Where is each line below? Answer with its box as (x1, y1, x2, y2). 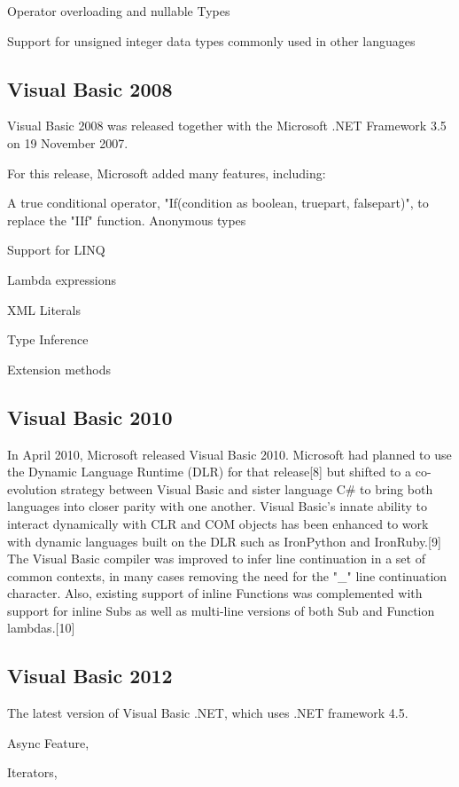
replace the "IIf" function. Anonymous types (7, 210, 246, 229)
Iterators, (7, 763, 58, 782)
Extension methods (7, 359, 112, 378)
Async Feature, (7, 733, 89, 752)
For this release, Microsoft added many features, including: (7, 163, 326, 182)
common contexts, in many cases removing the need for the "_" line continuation (7, 566, 447, 585)
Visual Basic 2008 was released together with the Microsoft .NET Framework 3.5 (7, 116, 447, 135)
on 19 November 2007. (7, 133, 128, 152)
